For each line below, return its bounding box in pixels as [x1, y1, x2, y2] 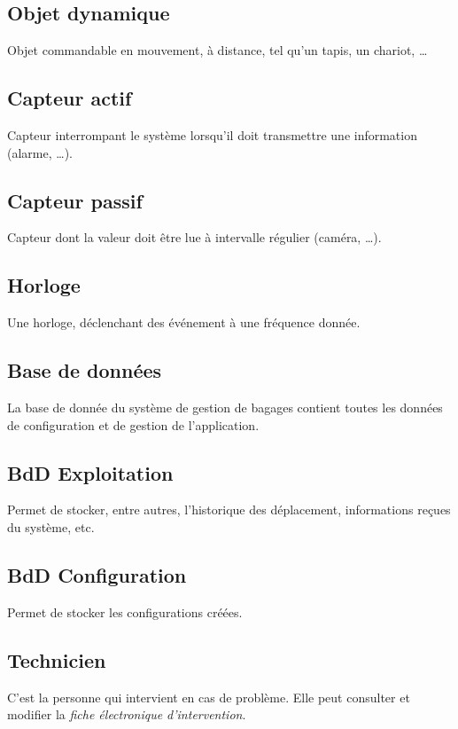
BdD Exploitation [7, 459, 174, 486]
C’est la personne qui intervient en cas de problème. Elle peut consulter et [7, 687, 410, 706]
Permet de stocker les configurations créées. [7, 602, 243, 621]
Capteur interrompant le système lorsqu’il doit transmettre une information [7, 126, 417, 144]
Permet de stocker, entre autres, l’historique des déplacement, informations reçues [7, 500, 451, 519]
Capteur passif [7, 186, 143, 214]
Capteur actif [7, 84, 132, 112]
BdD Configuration [7, 560, 187, 588]
